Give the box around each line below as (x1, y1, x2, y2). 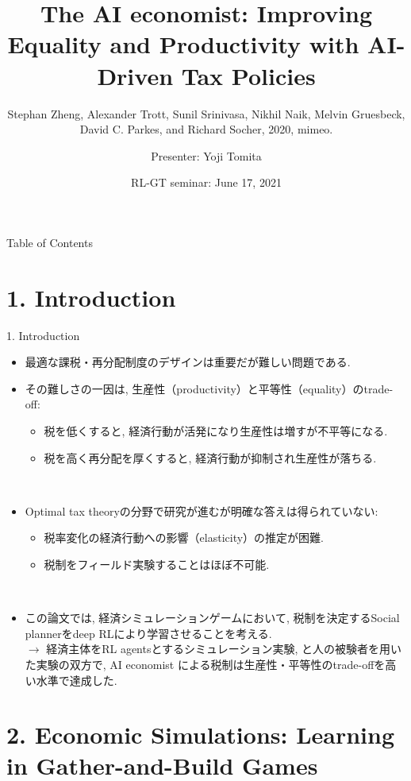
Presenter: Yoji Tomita (151, 147, 262, 164)
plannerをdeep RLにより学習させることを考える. (25, 624, 272, 641)
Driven (97, 59, 174, 91)
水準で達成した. (36, 671, 117, 688)
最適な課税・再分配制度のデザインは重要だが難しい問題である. (25, 354, 351, 370)
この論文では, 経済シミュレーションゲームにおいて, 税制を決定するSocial (25, 609, 400, 626)
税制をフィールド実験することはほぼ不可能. (44, 555, 270, 572)
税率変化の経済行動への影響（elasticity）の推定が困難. (44, 529, 325, 546)
